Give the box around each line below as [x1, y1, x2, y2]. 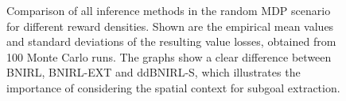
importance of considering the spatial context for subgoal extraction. [6, 79, 340, 95]
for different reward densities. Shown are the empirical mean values [6, 17, 334, 34]
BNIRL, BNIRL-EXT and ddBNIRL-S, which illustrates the [6, 64, 301, 80]
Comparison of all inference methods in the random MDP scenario [6, 2, 331, 18]
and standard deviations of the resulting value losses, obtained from [6, 33, 336, 50]
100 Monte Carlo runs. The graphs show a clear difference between [6, 48, 332, 65]
